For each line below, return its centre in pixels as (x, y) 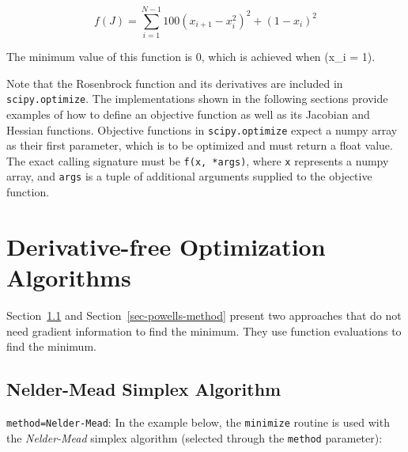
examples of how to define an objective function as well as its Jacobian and (188, 114)
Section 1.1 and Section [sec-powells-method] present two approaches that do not (204, 315)
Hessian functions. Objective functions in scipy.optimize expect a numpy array (202, 129)
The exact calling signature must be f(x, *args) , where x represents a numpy (198, 160)
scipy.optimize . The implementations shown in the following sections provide (197, 99)
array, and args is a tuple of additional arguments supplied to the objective (189, 176)
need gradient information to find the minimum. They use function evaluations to (204, 330)
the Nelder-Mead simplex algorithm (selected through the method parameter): (195, 437)
